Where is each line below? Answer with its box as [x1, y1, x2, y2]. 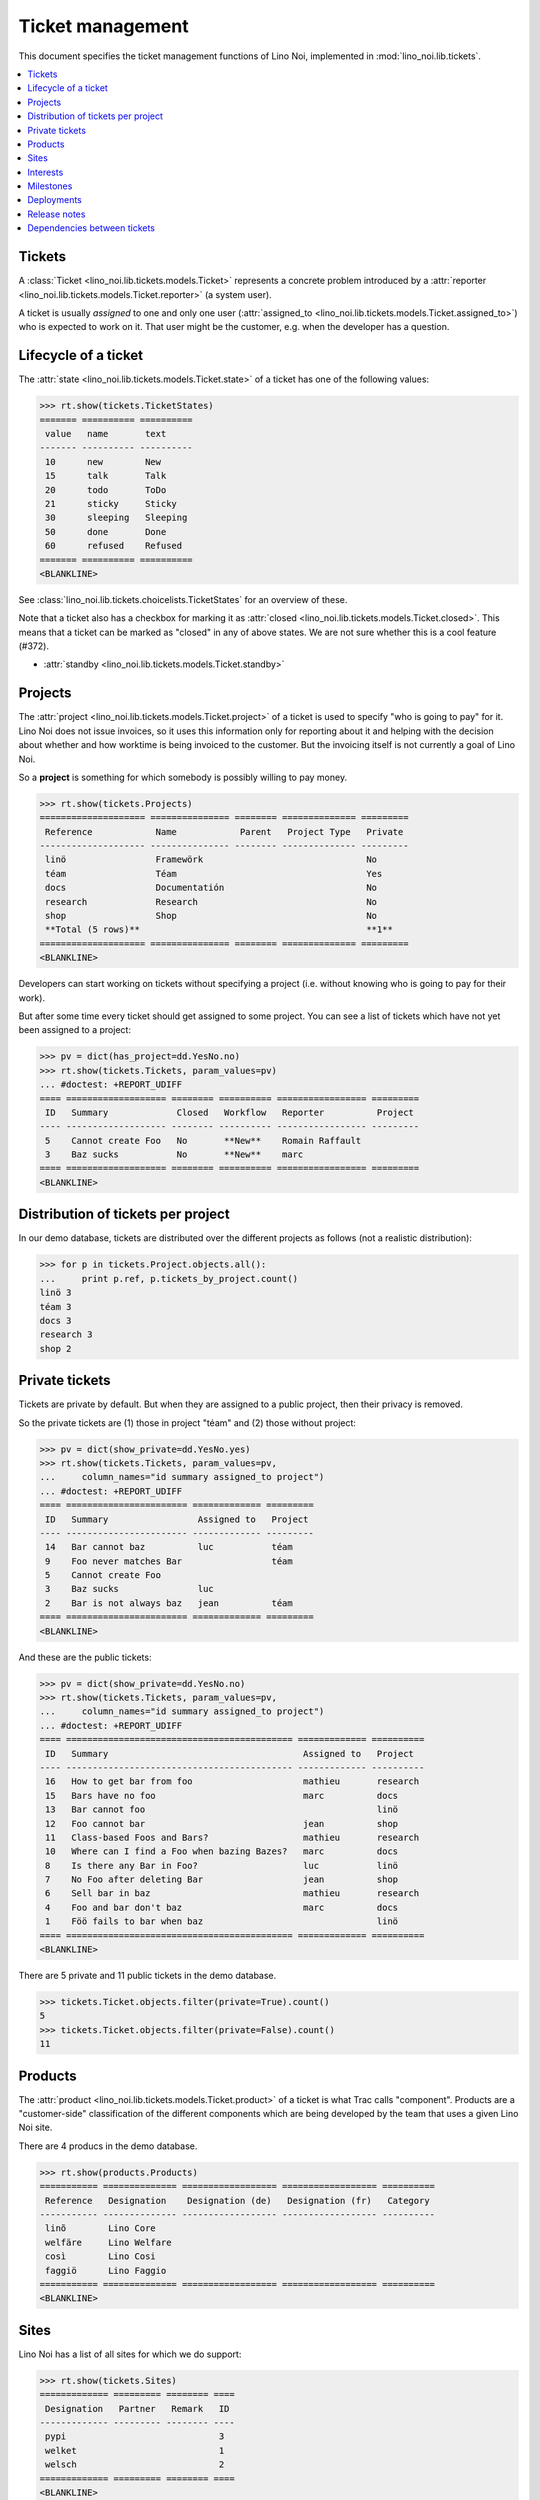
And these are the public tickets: [18, 1651, 152, 1663]
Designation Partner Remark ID [45, 2403, 230, 2414]
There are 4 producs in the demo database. [18, 2140, 198, 2152]
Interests [27, 166, 64, 178]
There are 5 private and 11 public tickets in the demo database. [18, 1970, 277, 1981]
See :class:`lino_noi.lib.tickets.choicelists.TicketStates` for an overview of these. [18, 593, 348, 605]
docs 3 [39, 1315, 72, 1326]
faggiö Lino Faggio [45, 2265, 167, 2276]
